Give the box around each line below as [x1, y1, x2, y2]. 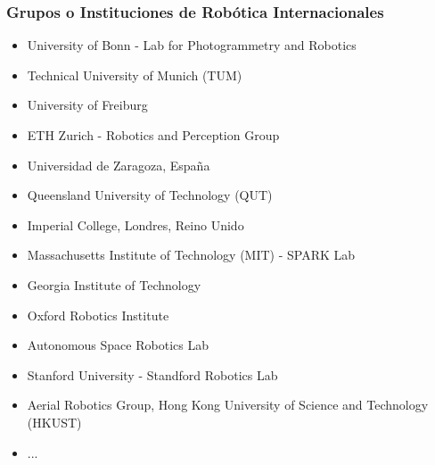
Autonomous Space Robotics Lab [27, 336, 209, 354]
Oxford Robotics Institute [27, 305, 169, 324]
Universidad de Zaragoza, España [27, 155, 210, 174]
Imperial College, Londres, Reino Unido [27, 215, 244, 234]
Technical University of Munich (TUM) [27, 65, 242, 84]
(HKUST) [27, 412, 82, 431]
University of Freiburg [27, 95, 148, 114]
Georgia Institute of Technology [27, 275, 201, 294]
